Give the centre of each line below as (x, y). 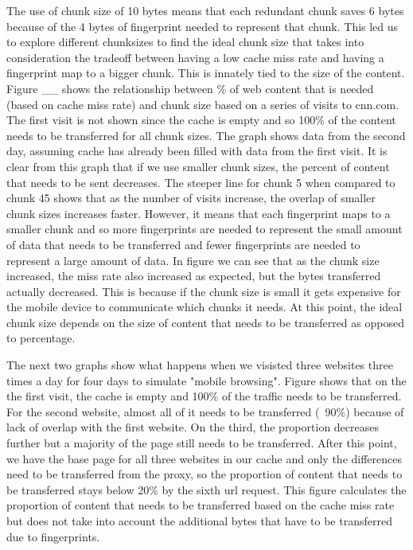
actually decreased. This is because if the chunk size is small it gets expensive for (204, 291)
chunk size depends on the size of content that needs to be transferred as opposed (205, 322)
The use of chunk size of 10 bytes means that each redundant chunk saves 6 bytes (205, 10)
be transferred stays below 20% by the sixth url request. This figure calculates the (206, 489)
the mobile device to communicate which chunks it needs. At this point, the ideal (205, 307)
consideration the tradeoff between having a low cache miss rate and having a (195, 57)
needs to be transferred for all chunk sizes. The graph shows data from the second (206, 135)
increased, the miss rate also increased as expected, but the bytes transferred (194, 276)
